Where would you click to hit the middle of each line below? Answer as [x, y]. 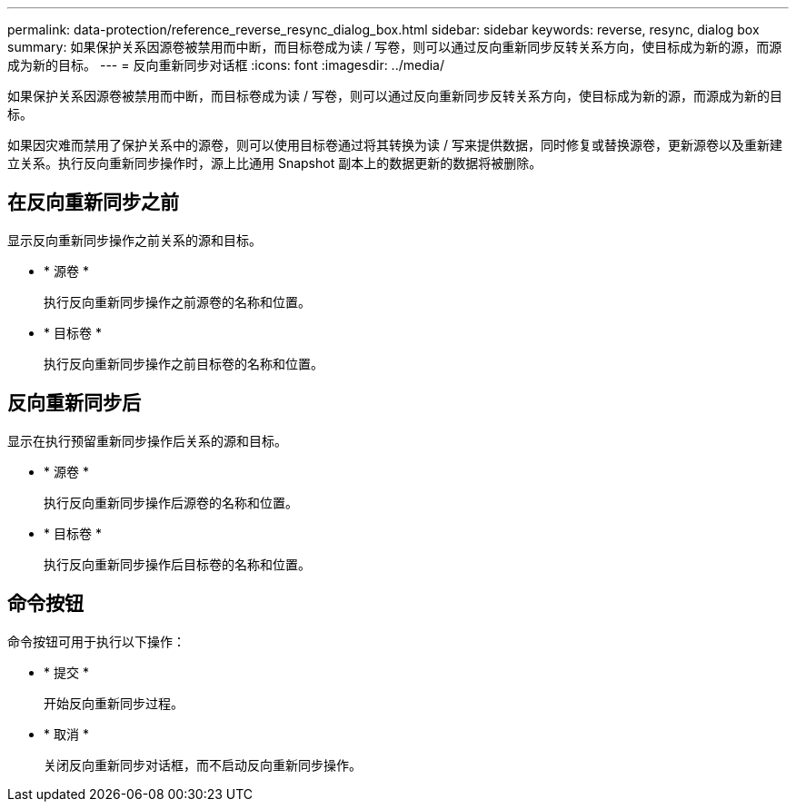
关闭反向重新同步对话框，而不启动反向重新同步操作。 [203, 765]
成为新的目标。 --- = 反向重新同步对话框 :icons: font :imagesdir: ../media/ [226, 65]
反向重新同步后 [74, 403]
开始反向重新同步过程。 [114, 703]
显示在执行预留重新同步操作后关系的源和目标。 [147, 440]
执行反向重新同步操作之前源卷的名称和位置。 [177, 301]
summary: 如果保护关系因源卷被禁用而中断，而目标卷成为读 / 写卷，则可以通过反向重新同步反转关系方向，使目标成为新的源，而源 [395, 47]
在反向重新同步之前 [93, 202]
